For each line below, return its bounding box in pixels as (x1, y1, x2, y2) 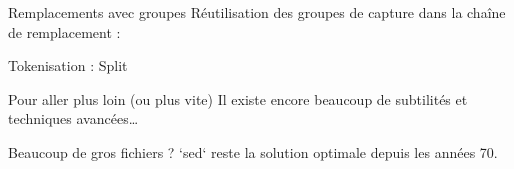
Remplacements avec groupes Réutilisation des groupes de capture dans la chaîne (8, 2, 506, 22)
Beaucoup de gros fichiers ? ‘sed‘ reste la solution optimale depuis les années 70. (8, 141, 498, 162)
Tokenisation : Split (8, 55, 128, 76)
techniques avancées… (8, 108, 139, 129)
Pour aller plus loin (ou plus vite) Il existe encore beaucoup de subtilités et (8, 88, 468, 109)
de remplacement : (8, 21, 121, 42)
